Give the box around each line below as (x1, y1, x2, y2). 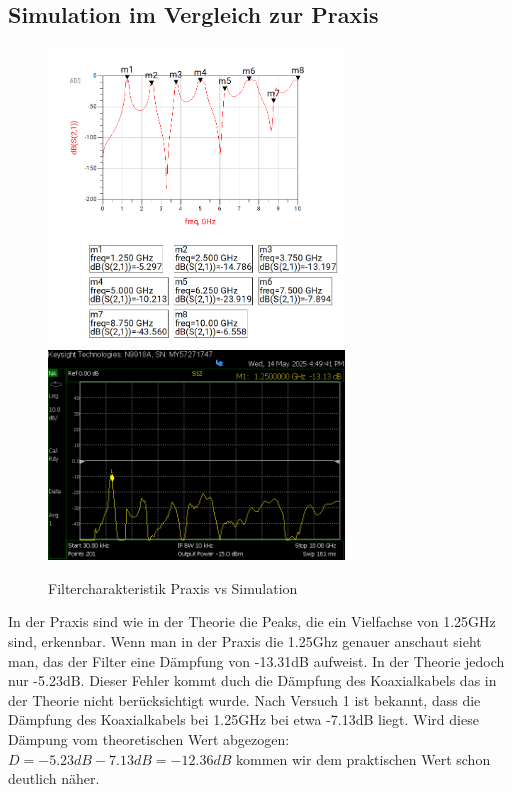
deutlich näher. (8, 768, 100, 789)
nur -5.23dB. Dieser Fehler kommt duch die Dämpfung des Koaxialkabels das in (8, 670, 497, 691)
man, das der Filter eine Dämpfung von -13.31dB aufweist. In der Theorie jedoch (8, 650, 505, 671)
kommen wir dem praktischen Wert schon (235, 748, 491, 769)
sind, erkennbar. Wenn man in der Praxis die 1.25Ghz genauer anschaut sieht (8, 630, 482, 651)
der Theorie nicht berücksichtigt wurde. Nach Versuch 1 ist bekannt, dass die (8, 689, 481, 710)
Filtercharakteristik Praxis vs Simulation (48, 577, 298, 598)
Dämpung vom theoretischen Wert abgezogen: (8, 728, 290, 749)
